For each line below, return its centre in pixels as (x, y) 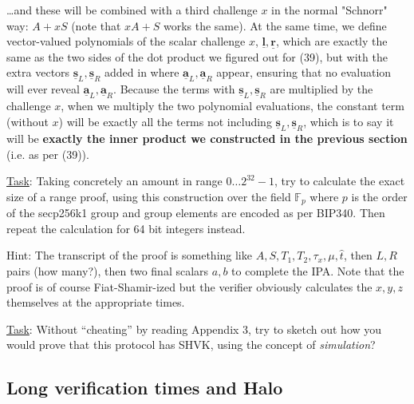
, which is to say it (349, 121)
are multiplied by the (321, 89)
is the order (379, 196)
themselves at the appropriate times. (96, 302)
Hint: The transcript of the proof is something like (129, 255)
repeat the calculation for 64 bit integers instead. (126, 228)
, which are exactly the (331, 41)
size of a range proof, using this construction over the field (149, 196)
